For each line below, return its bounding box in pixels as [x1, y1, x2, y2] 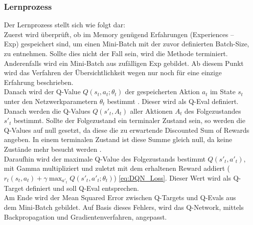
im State [210, 86, 236, 97]
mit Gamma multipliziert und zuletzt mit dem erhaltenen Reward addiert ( [4, 163, 230, 173]
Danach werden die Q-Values [4, 105, 91, 116]
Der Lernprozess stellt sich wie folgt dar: [4, 20, 125, 30]
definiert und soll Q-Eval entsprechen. [25, 183, 139, 193]
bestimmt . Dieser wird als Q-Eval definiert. [107, 96, 239, 106]
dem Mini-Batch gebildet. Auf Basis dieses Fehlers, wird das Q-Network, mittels [4, 202, 244, 212]
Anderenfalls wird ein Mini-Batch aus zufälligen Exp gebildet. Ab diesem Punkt [4, 58, 244, 68]
